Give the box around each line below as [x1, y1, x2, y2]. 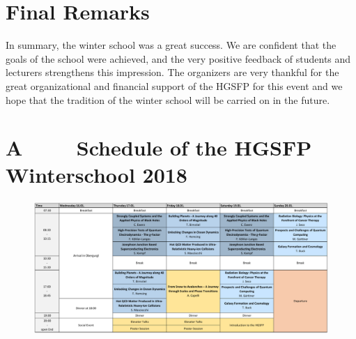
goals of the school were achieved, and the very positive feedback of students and [6, 51, 351, 66]
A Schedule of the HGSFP [6, 133, 312, 162]
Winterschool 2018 [6, 160, 187, 189]
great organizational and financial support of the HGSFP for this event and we [6, 78, 343, 93]
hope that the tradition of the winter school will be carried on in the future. [6, 92, 330, 107]
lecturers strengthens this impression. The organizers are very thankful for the [6, 65, 339, 80]
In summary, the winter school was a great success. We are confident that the [6, 38, 336, 52]
